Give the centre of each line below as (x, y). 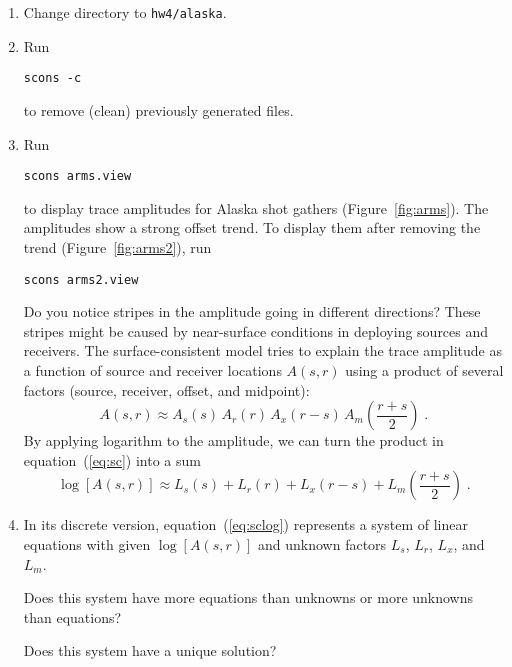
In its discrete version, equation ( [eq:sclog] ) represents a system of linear (245, 524)
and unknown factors (322, 543)
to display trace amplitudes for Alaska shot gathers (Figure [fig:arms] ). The (256, 207)
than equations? (72, 616)
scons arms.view (77, 176)
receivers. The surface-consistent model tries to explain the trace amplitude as (262, 350)
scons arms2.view (81, 279)
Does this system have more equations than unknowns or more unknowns (248, 597)
